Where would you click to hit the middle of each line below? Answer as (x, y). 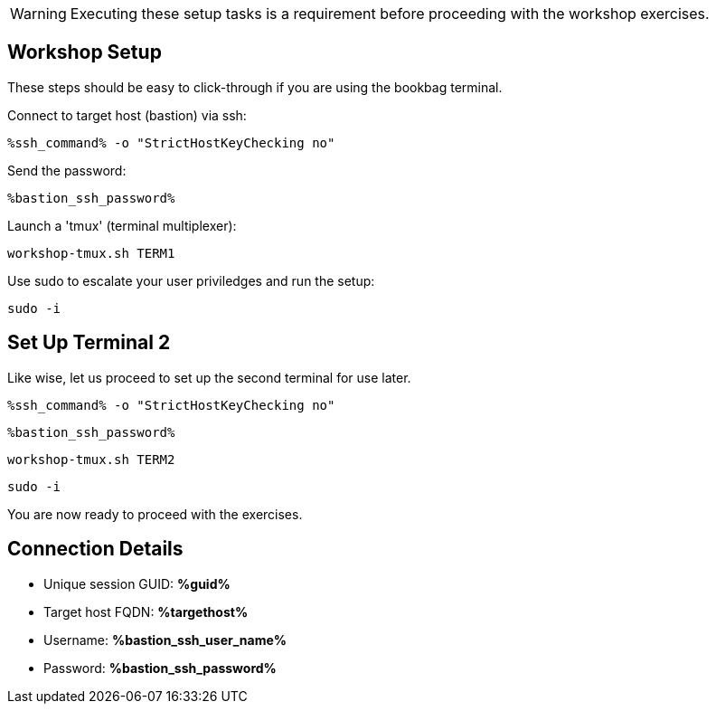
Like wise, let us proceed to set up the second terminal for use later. (209, 377)
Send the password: (67, 170)
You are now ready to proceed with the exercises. (155, 514)
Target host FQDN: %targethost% (146, 611)
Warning (38, 14)
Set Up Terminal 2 (89, 343)
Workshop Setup (85, 52)
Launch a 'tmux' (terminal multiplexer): (122, 225)
